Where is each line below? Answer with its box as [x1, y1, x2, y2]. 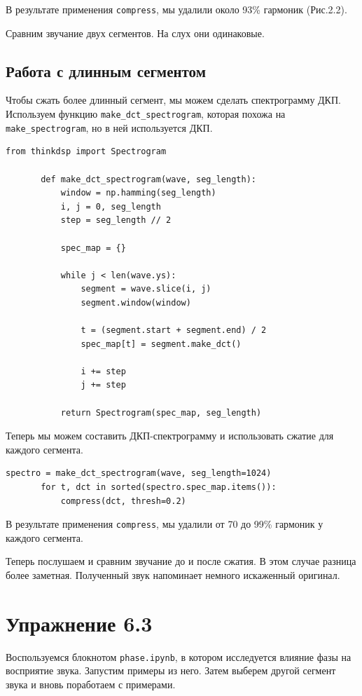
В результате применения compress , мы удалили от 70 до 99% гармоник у [6, 517, 323, 531]
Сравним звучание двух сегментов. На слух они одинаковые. [6, 25, 265, 40]
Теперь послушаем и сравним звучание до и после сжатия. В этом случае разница [6, 554, 356, 568]
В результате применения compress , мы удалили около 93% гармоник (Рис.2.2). [6, 2, 347, 16]
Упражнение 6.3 [6, 608, 153, 637]
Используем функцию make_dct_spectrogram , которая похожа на [6, 107, 286, 121]
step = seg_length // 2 [60, 215, 172, 226]
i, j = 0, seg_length [60, 201, 161, 212]
